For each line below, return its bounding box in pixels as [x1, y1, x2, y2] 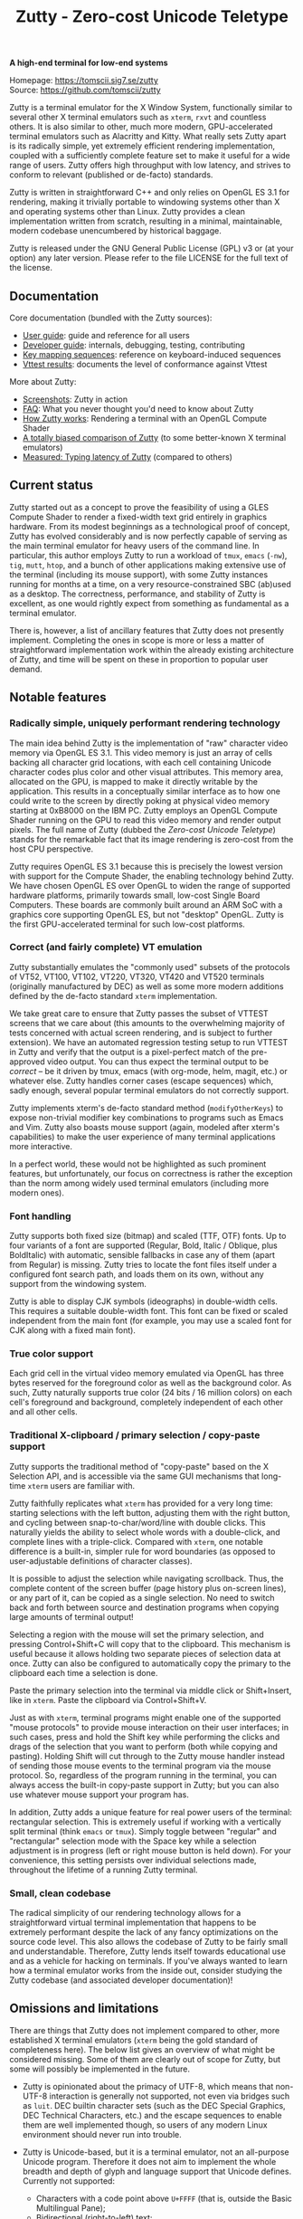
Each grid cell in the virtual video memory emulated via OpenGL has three [9, 1368, 285, 1379]
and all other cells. [9, 1406, 79, 1417]
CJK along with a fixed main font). [9, 1325, 136, 1336]
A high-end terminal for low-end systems [9, 57, 169, 69]
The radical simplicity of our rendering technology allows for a [9, 1907, 241, 1918]
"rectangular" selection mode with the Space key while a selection [9, 1835, 257, 1846]
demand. [9, 663, 43, 674]
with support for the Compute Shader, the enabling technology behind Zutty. [9, 871, 294, 881]
